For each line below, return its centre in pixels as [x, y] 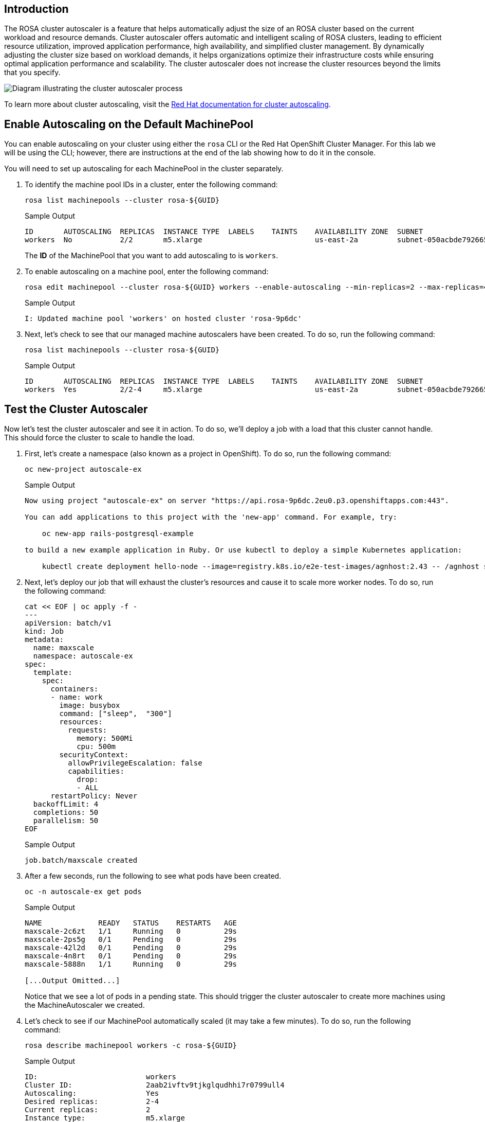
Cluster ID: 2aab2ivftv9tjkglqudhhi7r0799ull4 [155, 1085]
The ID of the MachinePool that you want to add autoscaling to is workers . [152, 256]
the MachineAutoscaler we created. [85, 1005]
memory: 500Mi [105, 738]
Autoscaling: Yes [92, 1093]
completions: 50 [66, 813]
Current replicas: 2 [88, 1110]
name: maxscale [63, 648]
